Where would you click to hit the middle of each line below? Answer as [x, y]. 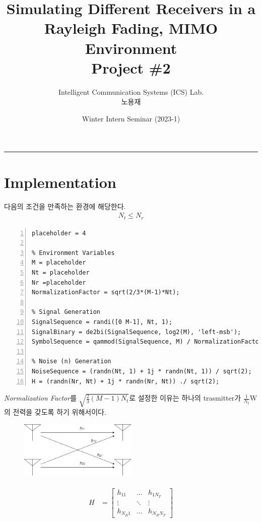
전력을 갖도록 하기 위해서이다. [59, 412]
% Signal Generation [66, 312]
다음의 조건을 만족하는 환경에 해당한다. [65, 206]
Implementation [60, 182]
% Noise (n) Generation [72, 362]
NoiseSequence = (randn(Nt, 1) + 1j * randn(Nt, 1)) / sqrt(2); [142, 371]
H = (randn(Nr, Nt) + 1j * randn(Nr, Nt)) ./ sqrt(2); [126, 381]
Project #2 [131, 67]
